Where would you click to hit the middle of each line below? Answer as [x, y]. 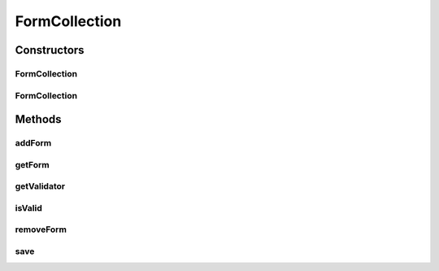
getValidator [40, 186]
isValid [28, 208]
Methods [38, 119]
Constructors [50, 50]
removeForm [41, 229]
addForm [33, 143]
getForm [32, 164]
